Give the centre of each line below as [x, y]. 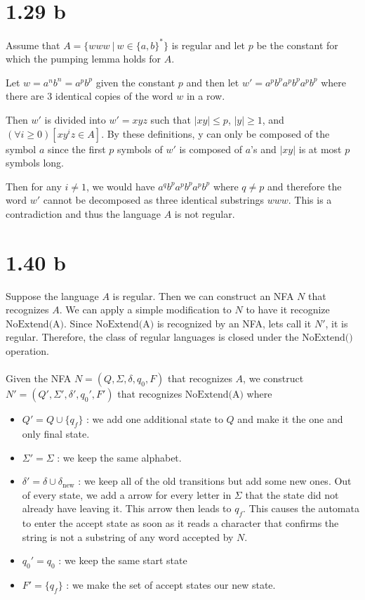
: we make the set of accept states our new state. [171, 585]
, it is [337, 323]
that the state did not [292, 494]
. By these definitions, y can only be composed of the [215, 133]
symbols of [140, 149]
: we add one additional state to [155, 419]
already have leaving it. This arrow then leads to [127, 508]
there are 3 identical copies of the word [89, 96]
